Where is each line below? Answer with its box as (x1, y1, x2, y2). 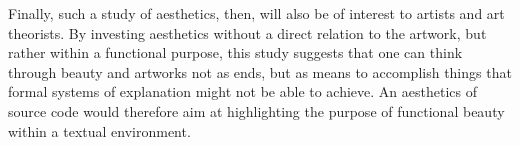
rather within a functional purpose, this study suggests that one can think (8, 42, 463, 63)
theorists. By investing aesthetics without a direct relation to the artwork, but (8, 22, 487, 43)
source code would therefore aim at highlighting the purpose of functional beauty (8, 100, 505, 121)
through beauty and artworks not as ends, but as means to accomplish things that (8, 61, 512, 82)
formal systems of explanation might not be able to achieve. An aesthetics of (8, 81, 477, 102)
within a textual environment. (8, 120, 191, 141)
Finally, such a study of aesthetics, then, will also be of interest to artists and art (8, 3, 505, 23)
